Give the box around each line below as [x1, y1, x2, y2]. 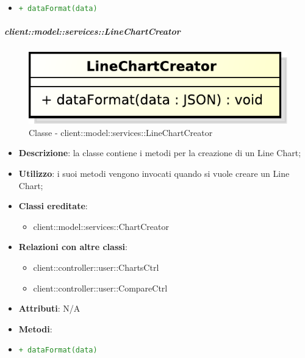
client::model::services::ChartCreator [33, 220, 169, 232]
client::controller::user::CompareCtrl [33, 281, 168, 294]
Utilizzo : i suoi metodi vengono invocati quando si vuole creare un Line [18, 166, 290, 179]
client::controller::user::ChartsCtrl [33, 260, 159, 273]
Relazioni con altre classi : [18, 240, 127, 253]
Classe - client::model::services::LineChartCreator [29, 126, 213, 138]
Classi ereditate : [18, 199, 88, 212]
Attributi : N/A [18, 302, 81, 315]
